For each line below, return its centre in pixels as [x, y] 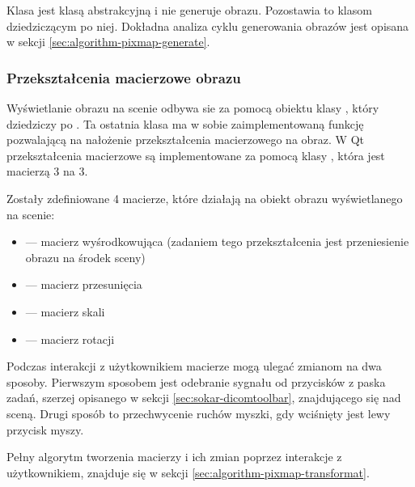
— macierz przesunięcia [84, 284]
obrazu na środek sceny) [85, 257]
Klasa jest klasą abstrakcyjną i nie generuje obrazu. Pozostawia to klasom [189, 10]
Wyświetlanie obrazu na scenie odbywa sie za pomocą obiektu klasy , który [193, 108]
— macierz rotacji [70, 339]
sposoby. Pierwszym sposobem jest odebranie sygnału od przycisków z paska [196, 381]
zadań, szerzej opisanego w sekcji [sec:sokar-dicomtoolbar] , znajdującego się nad [204, 398]
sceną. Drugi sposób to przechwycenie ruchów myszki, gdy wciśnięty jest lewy [199, 413]
